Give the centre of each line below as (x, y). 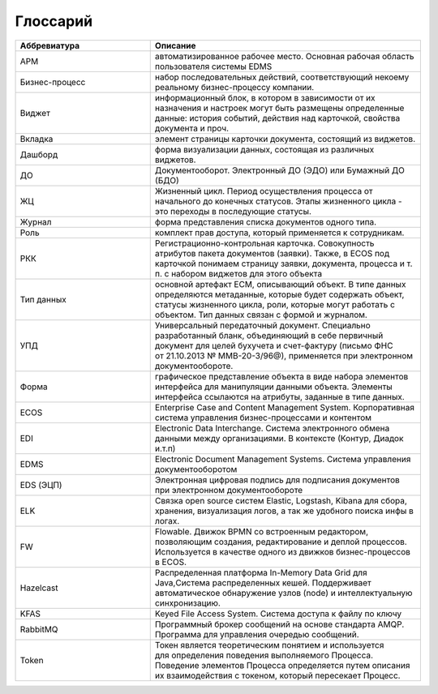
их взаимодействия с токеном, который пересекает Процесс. (277, 675)
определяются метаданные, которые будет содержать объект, (279, 294)
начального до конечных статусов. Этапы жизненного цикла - (278, 201)
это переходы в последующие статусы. (233, 211)
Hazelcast (39, 588)
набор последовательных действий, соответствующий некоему (282, 77)
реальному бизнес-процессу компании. (234, 87)
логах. (167, 520)
